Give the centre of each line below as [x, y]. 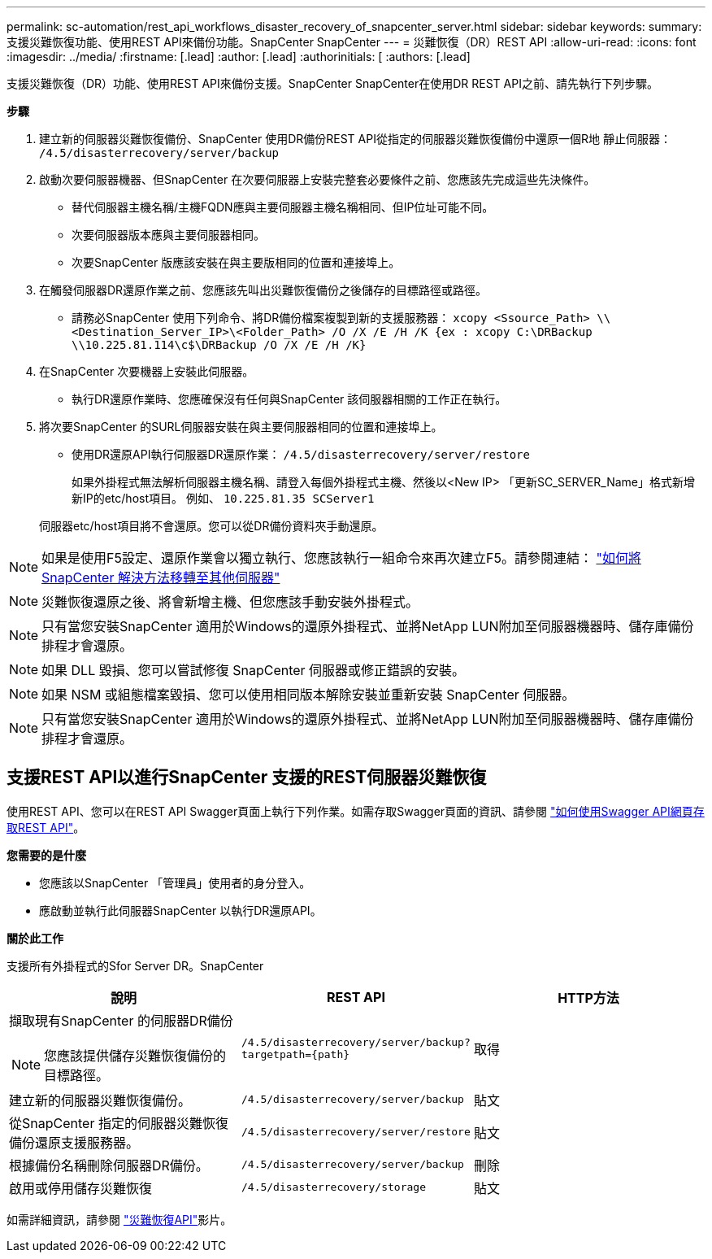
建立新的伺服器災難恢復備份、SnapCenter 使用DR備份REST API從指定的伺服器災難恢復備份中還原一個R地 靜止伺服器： [355, 139]
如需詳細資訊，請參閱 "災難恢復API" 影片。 [119, 1219]
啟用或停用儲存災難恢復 [81, 1188]
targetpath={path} [295, 1054]
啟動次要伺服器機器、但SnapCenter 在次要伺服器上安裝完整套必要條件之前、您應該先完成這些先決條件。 [317, 179]
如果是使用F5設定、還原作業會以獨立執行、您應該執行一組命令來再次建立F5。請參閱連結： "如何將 [341, 558]
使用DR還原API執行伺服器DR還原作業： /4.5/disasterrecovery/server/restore [301, 454]
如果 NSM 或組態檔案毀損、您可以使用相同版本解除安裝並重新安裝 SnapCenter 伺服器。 [308, 695]
